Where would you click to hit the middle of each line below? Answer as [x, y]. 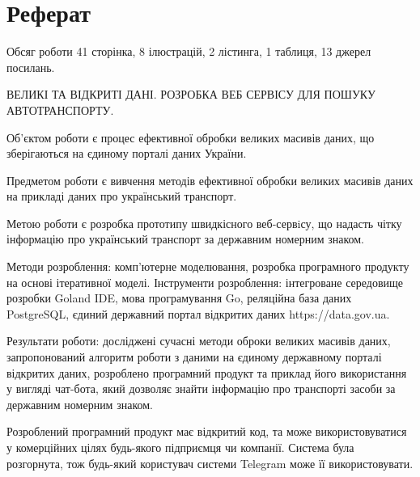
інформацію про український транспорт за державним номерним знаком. [185, 239]
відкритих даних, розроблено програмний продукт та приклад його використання [207, 372]
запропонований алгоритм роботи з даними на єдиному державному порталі [194, 357]
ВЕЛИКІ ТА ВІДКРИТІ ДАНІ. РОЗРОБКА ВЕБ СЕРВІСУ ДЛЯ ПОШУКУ [191, 94]
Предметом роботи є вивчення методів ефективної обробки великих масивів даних [210, 180]
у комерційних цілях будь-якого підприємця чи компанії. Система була [180, 447]
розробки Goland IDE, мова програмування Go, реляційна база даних [179, 298]
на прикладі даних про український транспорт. [122, 196]
